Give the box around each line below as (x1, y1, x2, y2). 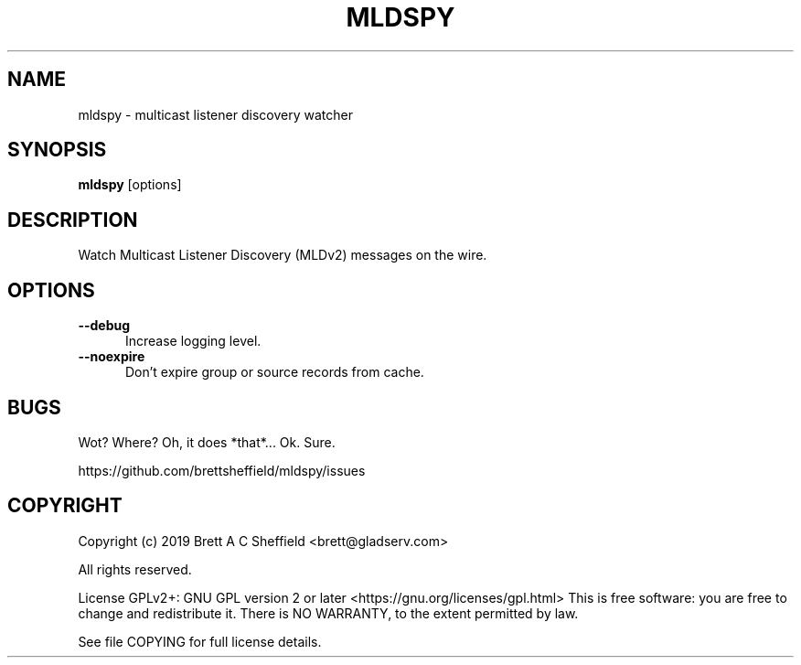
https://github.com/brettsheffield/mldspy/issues (78, 462, 366, 478)
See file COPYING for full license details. (78, 633, 322, 649)
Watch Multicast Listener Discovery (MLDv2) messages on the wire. (78, 247, 487, 263)
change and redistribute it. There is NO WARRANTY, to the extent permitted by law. (78, 605, 579, 621)
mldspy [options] (78, 177, 182, 193)
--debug (78, 317, 131, 334)
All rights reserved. (78, 561, 192, 577)
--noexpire (78, 349, 145, 365)
